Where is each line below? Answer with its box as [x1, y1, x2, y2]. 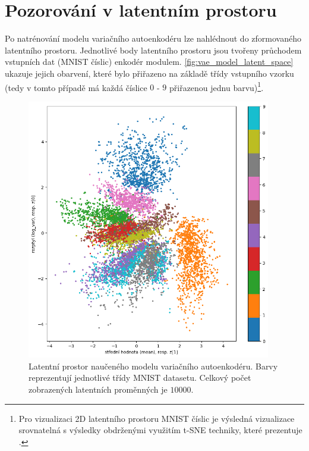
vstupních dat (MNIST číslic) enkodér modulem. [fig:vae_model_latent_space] [5, 55, 294, 68]
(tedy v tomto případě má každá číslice [5, 81, 147, 93]
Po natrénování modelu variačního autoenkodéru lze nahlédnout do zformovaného [5, 32, 301, 45]
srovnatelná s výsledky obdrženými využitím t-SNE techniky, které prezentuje [18, 424, 302, 436]
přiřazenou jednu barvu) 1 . [169, 79, 264, 93]
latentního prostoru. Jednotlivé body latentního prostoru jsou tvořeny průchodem [5, 43, 302, 56]
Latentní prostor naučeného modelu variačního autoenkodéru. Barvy [29, 359, 278, 372]
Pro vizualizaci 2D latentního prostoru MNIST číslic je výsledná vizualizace [18, 412, 295, 424]
